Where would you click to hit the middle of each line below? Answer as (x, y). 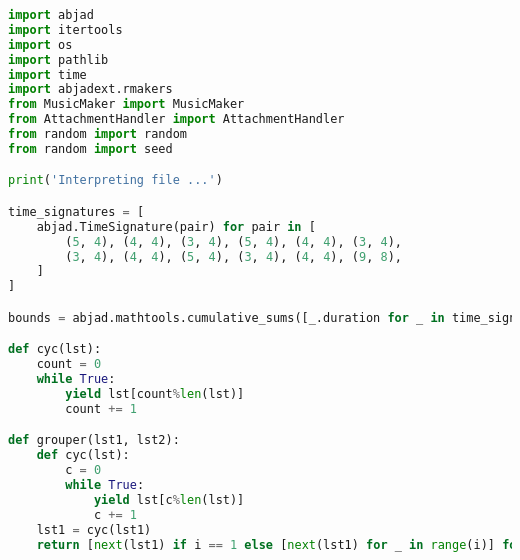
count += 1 (101, 408)
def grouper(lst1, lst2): (94, 440)
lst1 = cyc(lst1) (94, 529)
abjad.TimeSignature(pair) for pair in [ (176, 226)
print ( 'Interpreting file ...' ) (115, 180)
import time (47, 74)
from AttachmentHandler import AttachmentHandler (176, 119)
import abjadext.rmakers (90, 89)
